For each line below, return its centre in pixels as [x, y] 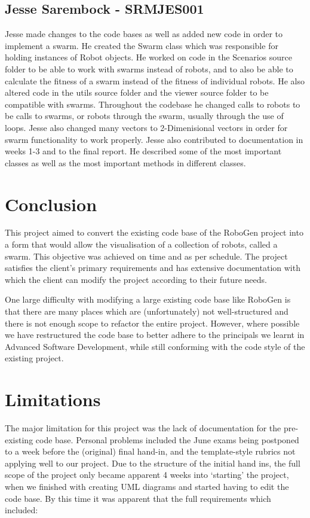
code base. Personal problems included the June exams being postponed [167, 439]
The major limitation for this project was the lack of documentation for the [143, 428]
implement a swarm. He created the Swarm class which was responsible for [142, 45]
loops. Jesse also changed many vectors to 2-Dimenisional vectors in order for [146, 127]
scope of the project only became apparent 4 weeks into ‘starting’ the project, [147, 475]
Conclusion [51, 204]
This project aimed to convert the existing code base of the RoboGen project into [154, 232]
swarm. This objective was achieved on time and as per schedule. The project [146, 256]
